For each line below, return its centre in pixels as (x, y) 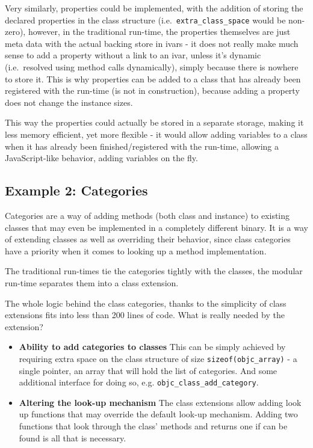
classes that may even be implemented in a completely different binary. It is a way (156, 227)
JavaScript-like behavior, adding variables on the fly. (101, 158)
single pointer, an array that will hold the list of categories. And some (148, 370)
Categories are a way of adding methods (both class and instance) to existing (147, 215)
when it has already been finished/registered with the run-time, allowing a (142, 146)
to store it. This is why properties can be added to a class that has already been (153, 78)
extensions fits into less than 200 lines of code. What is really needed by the (145, 315)
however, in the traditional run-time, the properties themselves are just (159, 32)
